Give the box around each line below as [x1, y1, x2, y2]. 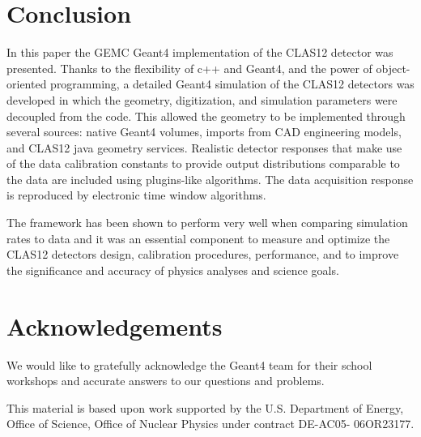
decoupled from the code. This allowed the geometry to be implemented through [6, 107, 406, 124]
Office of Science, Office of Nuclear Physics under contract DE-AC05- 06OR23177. [6, 415, 415, 432]
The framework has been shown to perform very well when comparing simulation [6, 214, 408, 231]
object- [376, 59, 410, 76]
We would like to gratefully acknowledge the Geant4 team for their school [6, 356, 372, 373]
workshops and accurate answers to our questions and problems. [6, 372, 325, 389]
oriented [6, 75, 47, 92]
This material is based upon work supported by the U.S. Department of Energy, [6, 399, 404, 416]
